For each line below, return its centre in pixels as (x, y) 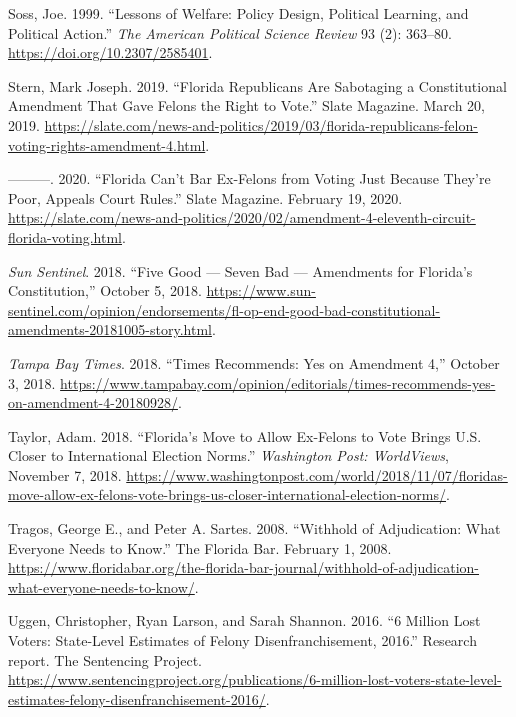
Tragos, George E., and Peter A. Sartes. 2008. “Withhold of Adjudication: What (254, 528)
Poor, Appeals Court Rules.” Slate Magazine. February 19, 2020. (205, 197)
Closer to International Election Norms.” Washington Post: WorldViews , (228, 455)
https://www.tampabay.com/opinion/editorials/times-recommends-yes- (278, 382)
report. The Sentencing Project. (105, 659)
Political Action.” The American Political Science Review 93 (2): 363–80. (230, 32)
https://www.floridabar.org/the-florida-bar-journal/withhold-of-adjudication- (244, 567)
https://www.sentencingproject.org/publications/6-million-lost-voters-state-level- (255, 679)
